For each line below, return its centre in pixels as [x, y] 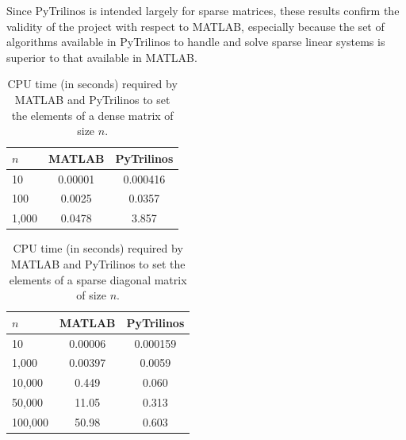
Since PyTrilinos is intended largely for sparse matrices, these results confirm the [203, 10]
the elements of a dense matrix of [92, 115]
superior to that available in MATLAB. [102, 57]
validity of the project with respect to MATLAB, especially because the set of [195, 26]
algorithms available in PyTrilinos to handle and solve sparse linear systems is [196, 42]
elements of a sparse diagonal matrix [98, 279]
